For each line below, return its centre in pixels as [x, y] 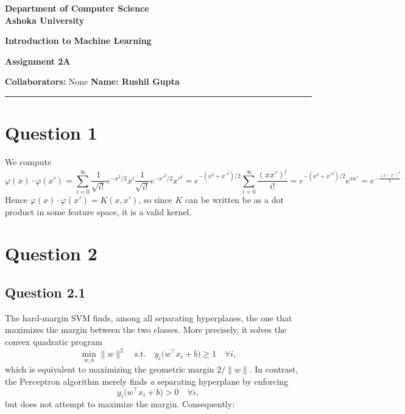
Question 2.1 [45, 292]
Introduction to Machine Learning [78, 41]
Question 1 [51, 133]
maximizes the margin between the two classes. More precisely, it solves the [146, 330]
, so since [155, 199]
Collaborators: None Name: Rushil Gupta [92, 81]
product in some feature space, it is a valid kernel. [98, 211]
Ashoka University [45, 20]
